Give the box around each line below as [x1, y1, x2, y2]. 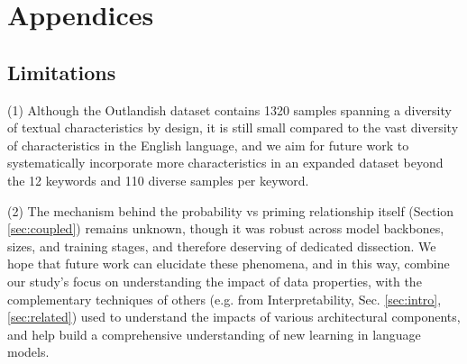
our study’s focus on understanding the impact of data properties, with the [7, 271, 422, 290]
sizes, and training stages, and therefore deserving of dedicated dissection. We [7, 236, 436, 255]
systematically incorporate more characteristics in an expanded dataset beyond [7, 153, 444, 172]
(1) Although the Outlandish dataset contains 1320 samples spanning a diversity [7, 100, 452, 119]
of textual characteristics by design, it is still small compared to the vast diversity [7, 118, 459, 137]
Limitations [7, 58, 116, 86]
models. [7, 342, 50, 361]
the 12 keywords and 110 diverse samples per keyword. [7, 170, 309, 189]
